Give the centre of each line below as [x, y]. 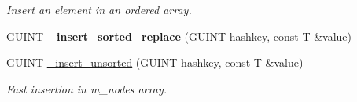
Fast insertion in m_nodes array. [87, 88]
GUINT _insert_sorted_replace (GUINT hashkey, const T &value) [179, 36]
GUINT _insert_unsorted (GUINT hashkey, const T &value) [155, 62]
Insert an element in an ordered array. [99, 9]
